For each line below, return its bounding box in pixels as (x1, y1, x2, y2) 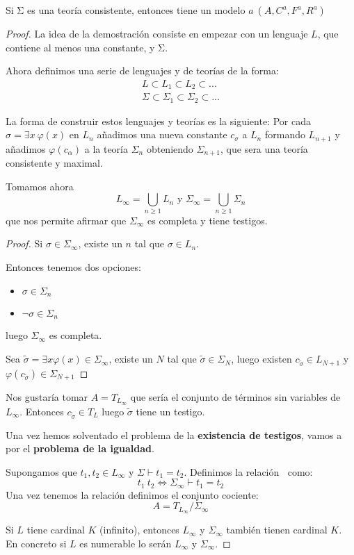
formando (264, 127, 305, 142)
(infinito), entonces (99, 522, 179, 537)
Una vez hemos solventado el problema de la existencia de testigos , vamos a (6, 427, 342, 442)
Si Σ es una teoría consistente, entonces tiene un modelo (6, 3, 246, 17)
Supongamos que (6, 464, 77, 479)
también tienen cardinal (226, 522, 328, 537)
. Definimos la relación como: (184, 464, 313, 479)
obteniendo (146, 141, 193, 156)
